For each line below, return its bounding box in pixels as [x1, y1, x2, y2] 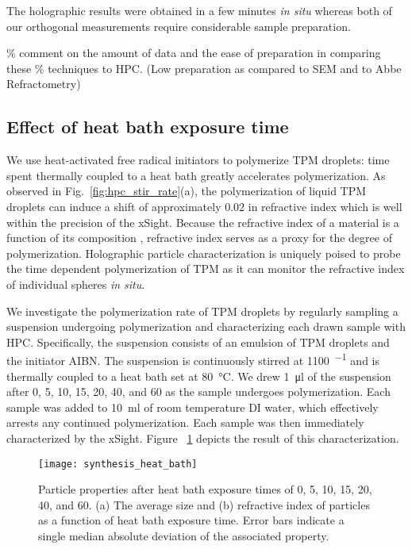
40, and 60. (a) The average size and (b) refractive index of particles [38, 496, 370, 513]
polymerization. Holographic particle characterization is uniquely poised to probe [6, 244, 401, 261]
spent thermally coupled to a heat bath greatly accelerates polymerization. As [6, 167, 386, 183]
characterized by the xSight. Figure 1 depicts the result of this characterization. [6, 429, 399, 446]
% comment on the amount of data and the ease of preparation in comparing [6, 44, 381, 61]
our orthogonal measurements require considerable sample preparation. [6, 17, 351, 34]
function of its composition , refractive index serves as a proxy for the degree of [6, 229, 392, 246]
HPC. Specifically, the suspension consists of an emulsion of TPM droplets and [6, 333, 390, 350]
